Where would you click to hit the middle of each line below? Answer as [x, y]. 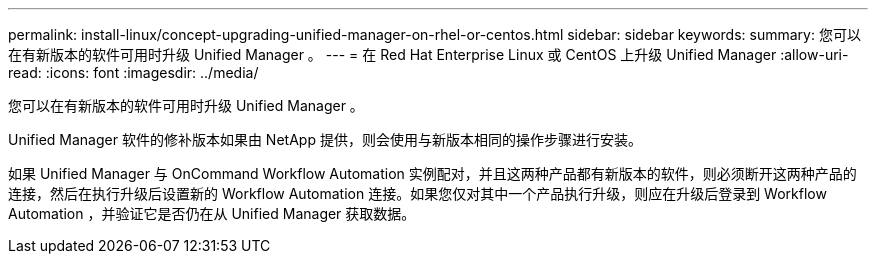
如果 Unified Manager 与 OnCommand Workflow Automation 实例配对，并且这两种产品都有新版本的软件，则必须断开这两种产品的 [432, 173]
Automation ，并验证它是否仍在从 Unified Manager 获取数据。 [212, 213]
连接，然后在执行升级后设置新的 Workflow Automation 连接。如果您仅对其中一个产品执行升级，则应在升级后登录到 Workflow [417, 193]
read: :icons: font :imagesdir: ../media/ [133, 72]
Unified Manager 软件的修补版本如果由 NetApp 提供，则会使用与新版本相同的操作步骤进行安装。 [325, 139]
